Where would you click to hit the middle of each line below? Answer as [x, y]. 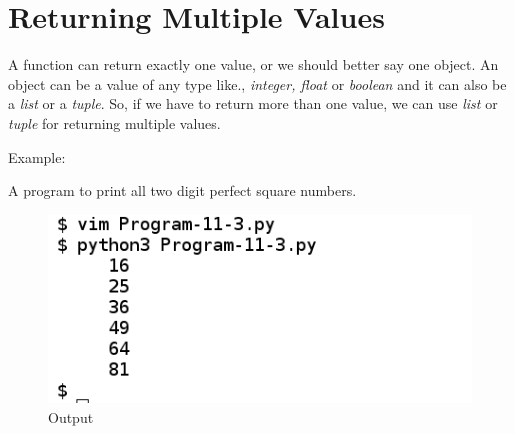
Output [71, 416]
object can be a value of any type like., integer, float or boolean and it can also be [257, 83]
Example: [37, 156]
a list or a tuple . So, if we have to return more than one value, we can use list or [253, 103]
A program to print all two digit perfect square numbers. [182, 190]
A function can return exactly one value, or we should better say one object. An [253, 64]
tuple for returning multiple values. [114, 122]
